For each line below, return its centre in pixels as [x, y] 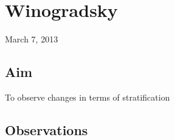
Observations [46, 129]
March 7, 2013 [32, 39]
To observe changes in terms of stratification [87, 97]
